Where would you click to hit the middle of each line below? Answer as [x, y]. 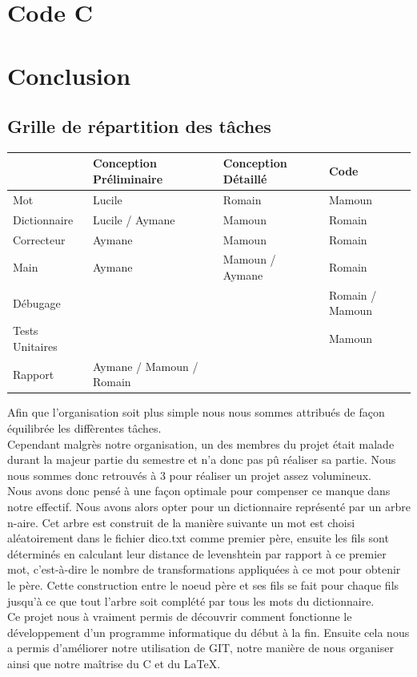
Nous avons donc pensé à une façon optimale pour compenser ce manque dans [199, 491]
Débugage [37, 302]
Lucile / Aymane [134, 219]
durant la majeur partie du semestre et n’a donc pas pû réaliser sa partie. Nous [202, 459]
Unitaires [35, 346]
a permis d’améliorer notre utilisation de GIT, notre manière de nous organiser [200, 648]
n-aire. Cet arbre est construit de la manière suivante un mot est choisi [181, 522]
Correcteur [39, 239]
